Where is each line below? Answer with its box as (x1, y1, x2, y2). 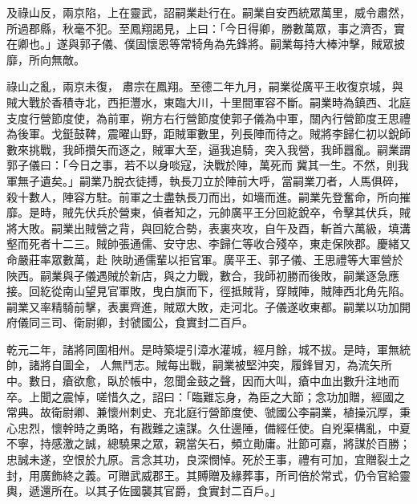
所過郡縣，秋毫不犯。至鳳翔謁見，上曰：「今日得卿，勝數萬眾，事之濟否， (6, 19, 394, 36)
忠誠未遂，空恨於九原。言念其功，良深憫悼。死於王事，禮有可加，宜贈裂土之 (6, 451, 411, 468)
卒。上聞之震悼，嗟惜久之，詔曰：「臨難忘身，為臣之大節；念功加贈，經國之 (6, 388, 405, 404)
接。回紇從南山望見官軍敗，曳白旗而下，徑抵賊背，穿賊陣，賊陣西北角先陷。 (6, 282, 411, 299)
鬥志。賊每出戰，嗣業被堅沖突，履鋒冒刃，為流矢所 (122, 356, 392, 373)
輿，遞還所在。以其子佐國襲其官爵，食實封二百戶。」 (6, 482, 281, 499)
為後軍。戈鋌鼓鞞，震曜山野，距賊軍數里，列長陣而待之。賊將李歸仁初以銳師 (6, 125, 411, 142)
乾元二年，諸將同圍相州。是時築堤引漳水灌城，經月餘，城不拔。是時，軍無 (6, 340, 399, 357)
